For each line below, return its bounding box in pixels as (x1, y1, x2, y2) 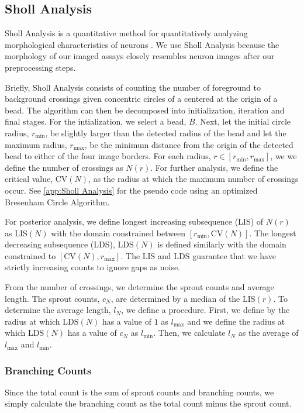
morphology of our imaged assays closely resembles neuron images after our (5, 50, 275, 62)
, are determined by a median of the (110, 292, 240, 304)
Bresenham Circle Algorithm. (5, 195, 110, 208)
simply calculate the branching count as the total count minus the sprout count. (5, 397, 292, 409)
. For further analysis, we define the (150, 161, 278, 173)
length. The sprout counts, (5, 292, 100, 304)
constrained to (5, 249, 56, 261)
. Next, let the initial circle (195, 115, 291, 128)
